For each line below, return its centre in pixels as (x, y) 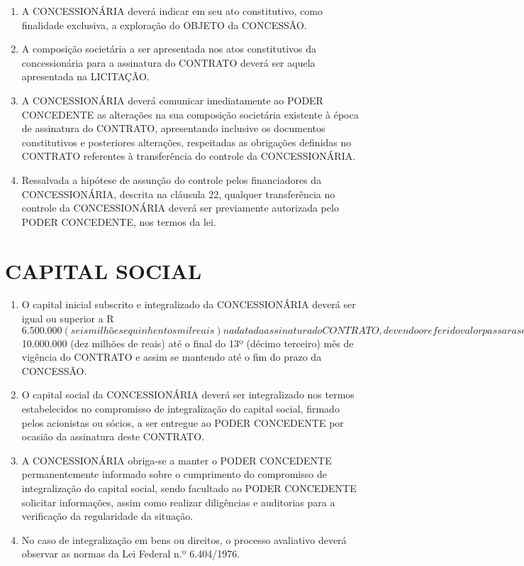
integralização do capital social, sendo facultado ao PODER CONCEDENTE (189, 488)
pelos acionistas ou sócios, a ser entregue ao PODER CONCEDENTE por (183, 422)
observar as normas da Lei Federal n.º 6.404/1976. (131, 554)
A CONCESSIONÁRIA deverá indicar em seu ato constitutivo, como (172, 11)
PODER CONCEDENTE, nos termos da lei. (119, 221)
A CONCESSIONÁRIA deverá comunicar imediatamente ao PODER (172, 100)
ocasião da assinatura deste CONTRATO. (113, 436)
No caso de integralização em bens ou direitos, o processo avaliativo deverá (184, 539)
